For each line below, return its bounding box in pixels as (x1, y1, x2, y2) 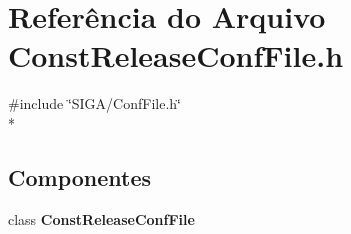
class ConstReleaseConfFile (8, 208, 195, 229)
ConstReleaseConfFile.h (8, 35, 344, 76)
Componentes (8, 161, 152, 192)
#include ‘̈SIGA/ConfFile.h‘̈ (8, 93, 181, 114)
